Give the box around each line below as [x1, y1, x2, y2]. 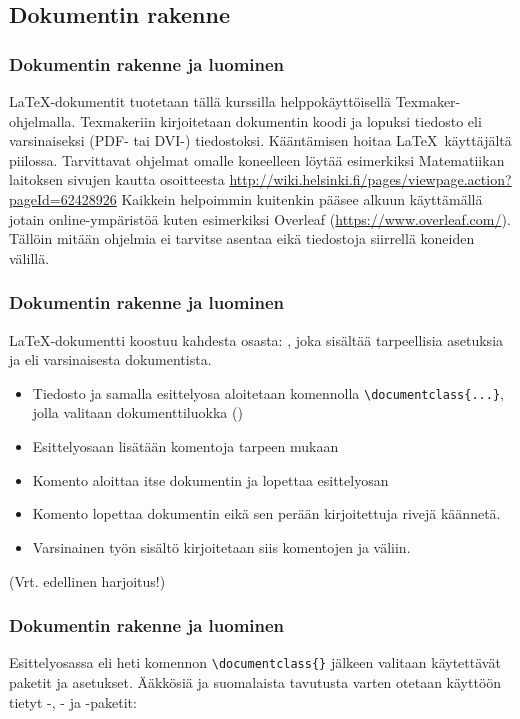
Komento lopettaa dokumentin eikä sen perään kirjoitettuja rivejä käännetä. [32, 503, 501, 524]
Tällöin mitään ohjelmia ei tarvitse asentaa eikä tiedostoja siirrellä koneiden [9, 228, 475, 249]
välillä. [9, 247, 50, 268]
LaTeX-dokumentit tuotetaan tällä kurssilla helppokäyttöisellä [9, 91, 392, 111]
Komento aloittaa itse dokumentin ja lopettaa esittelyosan [32, 469, 389, 490]
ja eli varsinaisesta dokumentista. [9, 349, 212, 370]
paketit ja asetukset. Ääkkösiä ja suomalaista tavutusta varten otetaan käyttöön [9, 672, 502, 693]
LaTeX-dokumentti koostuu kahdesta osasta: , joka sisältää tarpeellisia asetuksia [9, 329, 504, 350]
